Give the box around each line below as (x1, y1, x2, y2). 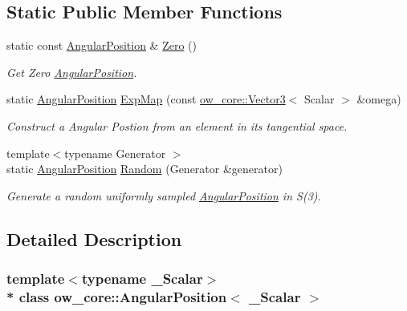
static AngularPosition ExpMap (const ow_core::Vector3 (6, 91, 286, 107)
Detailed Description (6, 226, 182, 251)
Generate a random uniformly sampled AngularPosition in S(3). (6, 187, 321, 204)
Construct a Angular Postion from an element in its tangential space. (6, 117, 348, 134)
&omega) (356, 91, 401, 107)
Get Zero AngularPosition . (6, 63, 137, 80)
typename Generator (64, 144, 166, 161)
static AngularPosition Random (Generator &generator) (6, 160, 283, 177)
